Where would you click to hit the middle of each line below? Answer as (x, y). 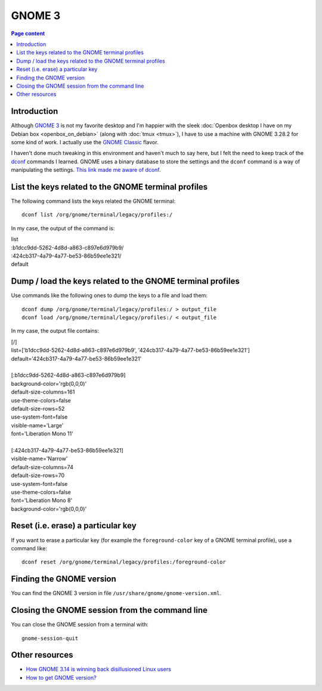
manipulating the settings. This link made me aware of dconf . (86, 170)
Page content (28, 33)
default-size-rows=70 (38, 475)
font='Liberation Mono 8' (42, 500)
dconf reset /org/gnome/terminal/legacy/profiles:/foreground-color (124, 562)
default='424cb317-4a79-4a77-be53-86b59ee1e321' (76, 358)
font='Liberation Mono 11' (42, 434)
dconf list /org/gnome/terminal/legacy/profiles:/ (97, 215)
